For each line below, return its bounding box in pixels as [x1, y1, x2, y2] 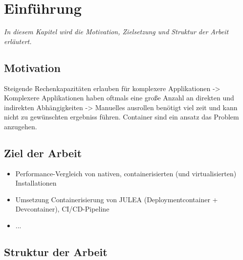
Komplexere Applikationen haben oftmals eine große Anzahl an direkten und [4, 93, 234, 103]
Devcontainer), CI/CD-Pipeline [15, 204, 110, 214]
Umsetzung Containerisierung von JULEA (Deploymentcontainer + [15, 194, 218, 204]
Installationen [15, 178, 57, 188]
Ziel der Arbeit [4, 145, 82, 160]
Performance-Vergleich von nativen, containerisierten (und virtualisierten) [15, 168, 237, 178]
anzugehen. [4, 121, 37, 131]
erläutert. [4, 36, 32, 46]
